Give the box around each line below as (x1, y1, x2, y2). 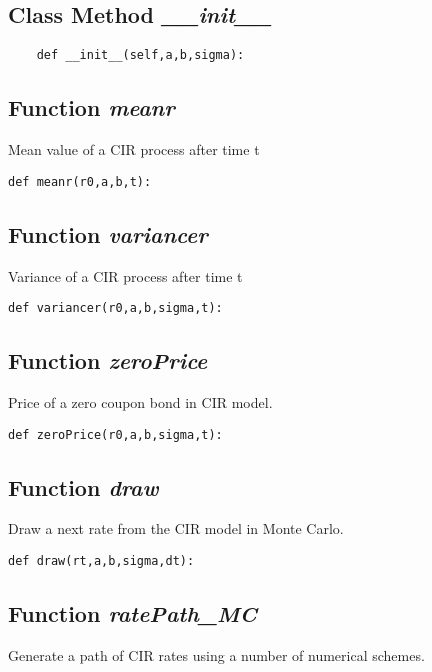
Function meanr (8, 92, 175, 123)
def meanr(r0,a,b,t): (8, 174, 152, 189)
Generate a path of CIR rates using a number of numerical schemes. (8, 644, 425, 665)
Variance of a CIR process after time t (8, 265, 243, 286)
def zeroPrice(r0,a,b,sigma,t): (8, 427, 223, 442)
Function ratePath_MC (8, 598, 257, 629)
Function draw (8, 471, 159, 502)
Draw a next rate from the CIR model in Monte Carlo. (8, 518, 344, 539)
